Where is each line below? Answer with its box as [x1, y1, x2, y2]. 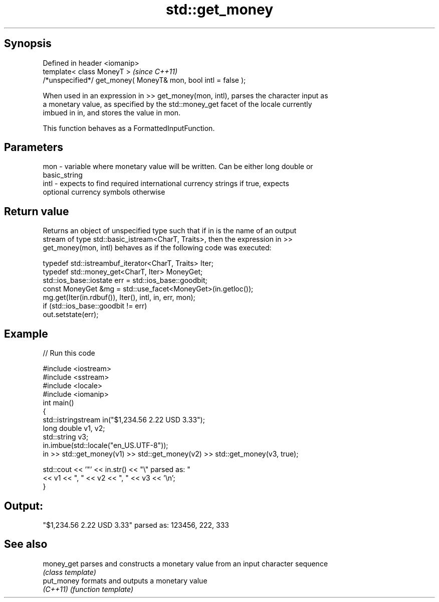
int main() [43, 398, 74, 407]
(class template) [43, 567, 96, 576]
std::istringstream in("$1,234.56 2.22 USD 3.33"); [43, 415, 205, 424]
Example [4, 327, 48, 340]
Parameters [4, 141, 63, 154]
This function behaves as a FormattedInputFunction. [43, 123, 215, 132]
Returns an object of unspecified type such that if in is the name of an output [43, 226, 297, 235]
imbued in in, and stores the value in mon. [43, 108, 181, 117]
